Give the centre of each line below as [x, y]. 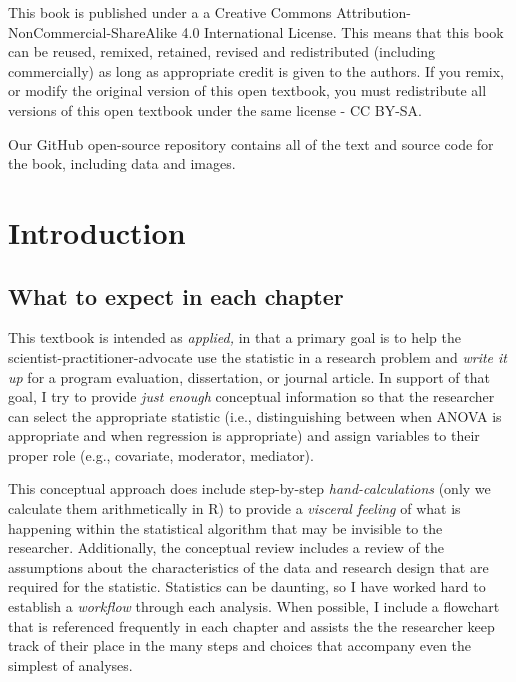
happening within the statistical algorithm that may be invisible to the [225, 527]
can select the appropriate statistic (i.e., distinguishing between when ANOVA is [255, 415]
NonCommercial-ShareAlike [92, 31]
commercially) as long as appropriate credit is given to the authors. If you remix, [256, 70]
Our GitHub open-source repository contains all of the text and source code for [251, 143]
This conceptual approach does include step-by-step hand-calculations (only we [249, 488]
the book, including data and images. [122, 163]
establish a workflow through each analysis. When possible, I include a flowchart [254, 606]
